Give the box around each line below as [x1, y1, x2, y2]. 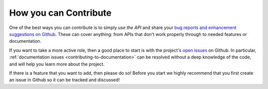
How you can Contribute [9, 7, 112, 18]
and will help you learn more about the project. [9, 61, 105, 67]
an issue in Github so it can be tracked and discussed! [9, 77, 120, 83]
